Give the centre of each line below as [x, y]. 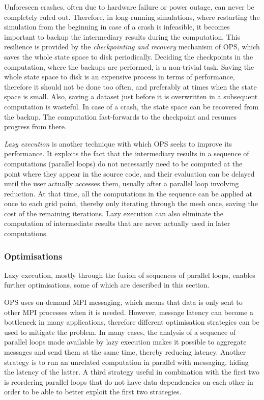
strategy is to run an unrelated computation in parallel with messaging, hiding [126, 362]
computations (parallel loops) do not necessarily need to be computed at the [123, 163]
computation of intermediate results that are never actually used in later [117, 223]
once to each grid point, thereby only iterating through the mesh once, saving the [131, 203]
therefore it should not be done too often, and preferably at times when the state [130, 86]
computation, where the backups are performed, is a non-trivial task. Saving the [129, 66]
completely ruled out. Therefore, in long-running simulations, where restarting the [132, 17]
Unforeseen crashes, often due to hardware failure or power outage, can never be [129, 7]
